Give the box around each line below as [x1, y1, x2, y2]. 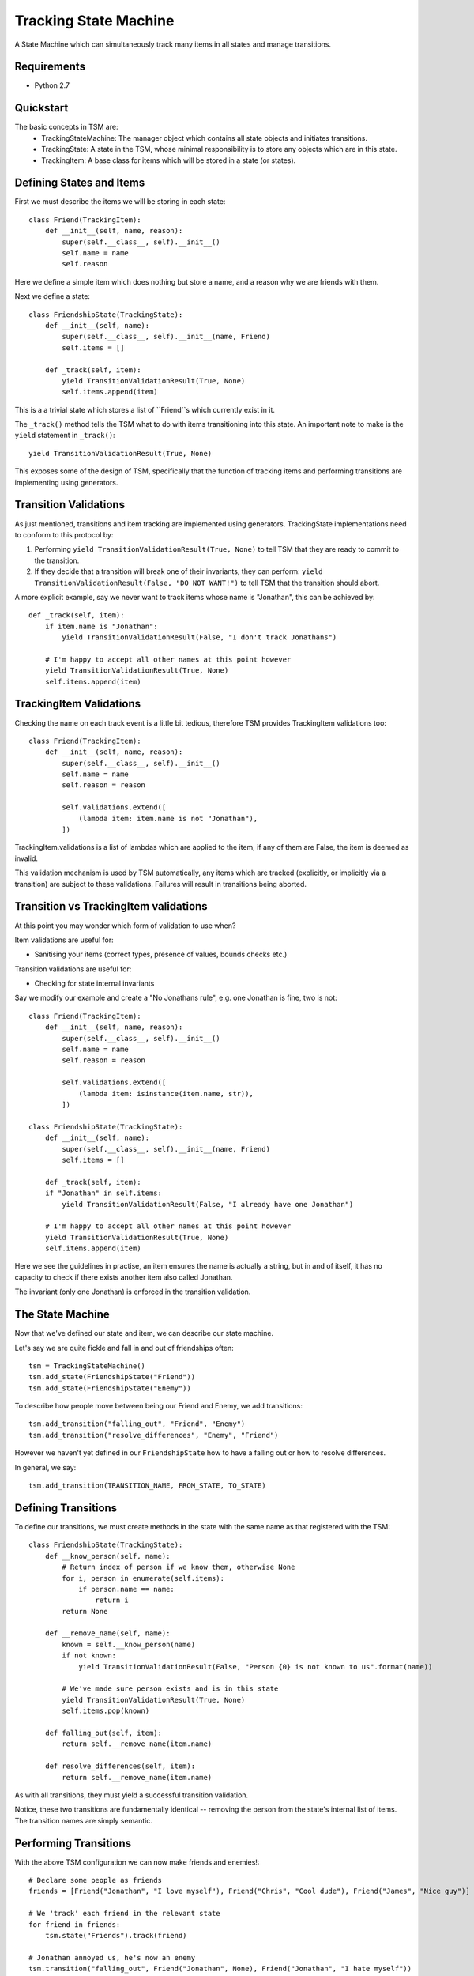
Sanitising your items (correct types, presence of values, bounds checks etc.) [34, 949, 288, 960]
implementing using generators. [14, 477, 118, 487]
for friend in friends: [28, 1920, 121, 1929]
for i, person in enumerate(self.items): [62, 1574, 225, 1582]
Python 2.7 [34, 81, 70, 90]
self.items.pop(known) [62, 1706, 150, 1715]
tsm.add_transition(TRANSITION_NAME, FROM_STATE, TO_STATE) [28, 1481, 266, 1490]
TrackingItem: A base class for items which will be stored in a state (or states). [41, 155, 296, 165]
